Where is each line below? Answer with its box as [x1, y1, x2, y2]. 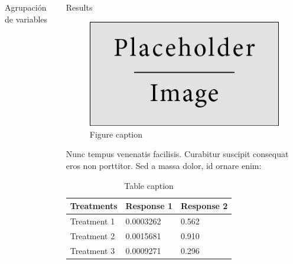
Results [66, 1, 93, 13]
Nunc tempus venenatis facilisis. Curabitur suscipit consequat [66, 148, 289, 160]
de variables [5, 12, 48, 25]
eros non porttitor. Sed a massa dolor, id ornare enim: [66, 159, 262, 171]
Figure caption [89, 128, 143, 140]
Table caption [124, 179, 174, 191]
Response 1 [125, 200, 172, 212]
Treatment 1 [70, 215, 115, 227]
